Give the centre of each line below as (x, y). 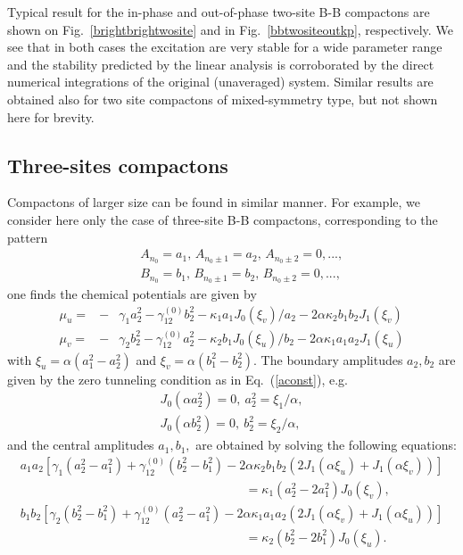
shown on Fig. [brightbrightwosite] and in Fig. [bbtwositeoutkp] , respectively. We (230, 29)
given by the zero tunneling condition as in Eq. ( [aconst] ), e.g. (178, 379)
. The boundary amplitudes (328, 359)
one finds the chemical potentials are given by (132, 293)
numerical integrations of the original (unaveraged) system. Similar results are (220, 82)
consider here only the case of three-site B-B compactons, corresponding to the (223, 219)
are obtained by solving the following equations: (326, 445)
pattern (28, 237)
